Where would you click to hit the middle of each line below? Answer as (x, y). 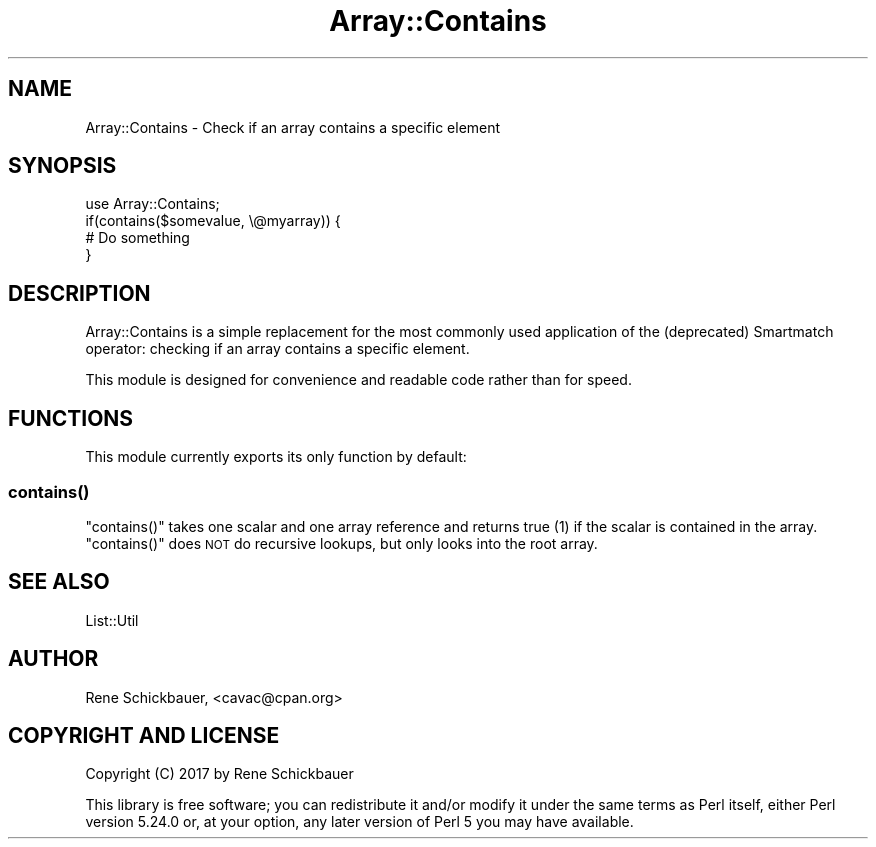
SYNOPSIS (62, 166)
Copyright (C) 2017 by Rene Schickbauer (219, 774)
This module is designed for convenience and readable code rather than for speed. (358, 380)
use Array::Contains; (152, 204)
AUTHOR (53, 659)
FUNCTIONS (71, 418)
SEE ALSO (59, 582)
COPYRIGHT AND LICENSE (144, 735)
